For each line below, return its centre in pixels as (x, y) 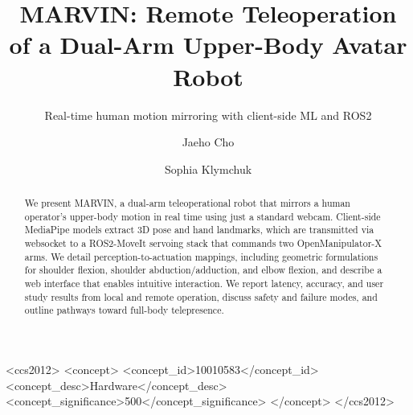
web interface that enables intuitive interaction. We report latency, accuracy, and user (204, 284)
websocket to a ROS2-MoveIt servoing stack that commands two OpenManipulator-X (203, 243)
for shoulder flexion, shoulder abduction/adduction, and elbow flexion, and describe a (203, 270)
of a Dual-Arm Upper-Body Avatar (208, 45)
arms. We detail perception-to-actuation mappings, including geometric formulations (201, 256)
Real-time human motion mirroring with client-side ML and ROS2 (208, 115)
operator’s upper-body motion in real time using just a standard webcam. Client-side (202, 216)
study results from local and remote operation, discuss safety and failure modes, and (201, 296)
